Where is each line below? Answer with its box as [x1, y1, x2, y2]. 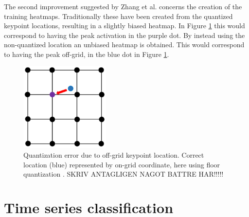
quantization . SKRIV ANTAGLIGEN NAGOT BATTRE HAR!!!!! [23, 169, 224, 179]
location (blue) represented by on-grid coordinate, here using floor [23, 159, 220, 169]
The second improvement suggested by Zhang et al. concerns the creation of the [4, 1, 242, 11]
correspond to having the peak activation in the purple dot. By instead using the [4, 30, 245, 40]
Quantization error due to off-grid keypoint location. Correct [23, 150, 204, 160]
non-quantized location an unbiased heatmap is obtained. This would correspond [4, 39, 245, 50]
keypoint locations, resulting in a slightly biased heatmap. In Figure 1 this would [4, 20, 245, 31]
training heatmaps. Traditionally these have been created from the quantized [4, 11, 233, 21]
